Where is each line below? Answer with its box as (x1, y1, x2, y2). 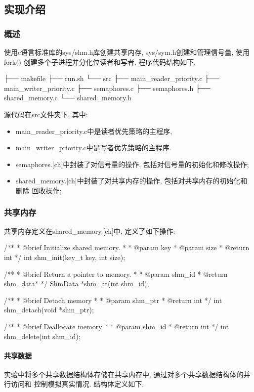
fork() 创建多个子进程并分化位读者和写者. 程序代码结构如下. (4, 56, 196, 67)
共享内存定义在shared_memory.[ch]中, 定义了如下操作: (4, 225, 175, 236)
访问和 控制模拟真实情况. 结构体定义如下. (10, 379, 144, 389)
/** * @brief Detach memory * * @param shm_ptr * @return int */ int (4, 295, 222, 305)
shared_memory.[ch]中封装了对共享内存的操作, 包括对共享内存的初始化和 (15, 175, 248, 186)
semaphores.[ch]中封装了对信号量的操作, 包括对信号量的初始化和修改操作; (15, 159, 249, 169)
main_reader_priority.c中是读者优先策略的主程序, (15, 126, 172, 136)
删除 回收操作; (15, 185, 62, 195)
